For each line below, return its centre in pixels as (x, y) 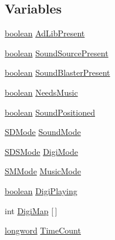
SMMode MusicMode (43, 171)
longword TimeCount (43, 230)
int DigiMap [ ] (31, 210)
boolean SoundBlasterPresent (58, 72)
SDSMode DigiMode (41, 151)
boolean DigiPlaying (41, 190)
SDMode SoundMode (43, 132)
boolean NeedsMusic (41, 92)
